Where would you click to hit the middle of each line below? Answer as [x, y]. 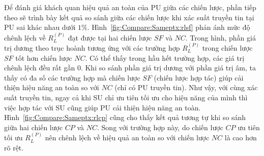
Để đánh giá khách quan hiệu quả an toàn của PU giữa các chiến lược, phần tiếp [130, 7]
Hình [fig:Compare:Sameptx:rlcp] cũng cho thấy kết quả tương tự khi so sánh [125, 117]
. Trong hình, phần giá [221, 37]
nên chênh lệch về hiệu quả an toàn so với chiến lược [127, 138]
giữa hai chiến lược [34, 127]
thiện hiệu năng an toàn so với [52, 87]
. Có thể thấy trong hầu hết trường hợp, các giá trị [165, 57]
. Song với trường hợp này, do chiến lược [160, 127]
